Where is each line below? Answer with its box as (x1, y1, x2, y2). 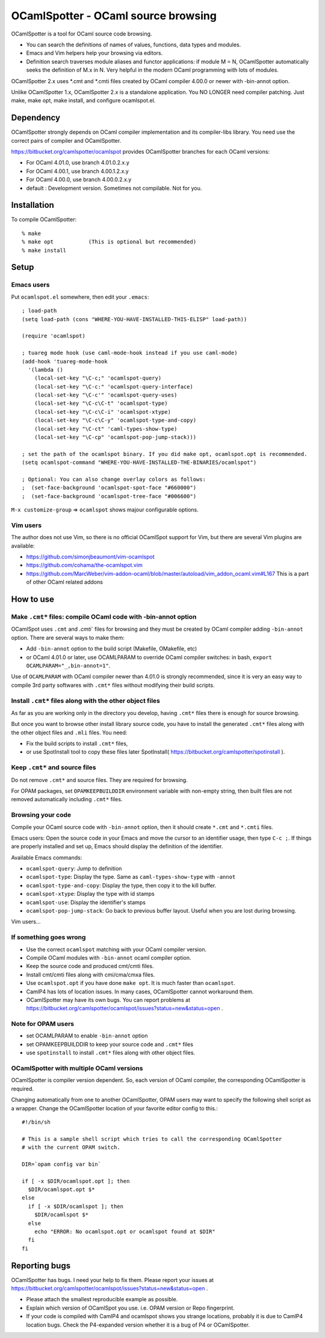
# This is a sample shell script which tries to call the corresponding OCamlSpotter (22, 1136, 282, 1142)
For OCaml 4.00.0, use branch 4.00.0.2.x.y (26, 176, 132, 183)
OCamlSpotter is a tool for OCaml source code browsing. (11, 30, 152, 37)
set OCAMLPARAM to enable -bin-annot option (26, 1032, 148, 1039)
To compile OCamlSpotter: (11, 216, 77, 223)
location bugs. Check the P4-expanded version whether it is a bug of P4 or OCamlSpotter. (26, 1321, 250, 1328)
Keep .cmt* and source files (11, 763, 96, 772)
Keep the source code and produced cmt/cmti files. (26, 963, 154, 970)
